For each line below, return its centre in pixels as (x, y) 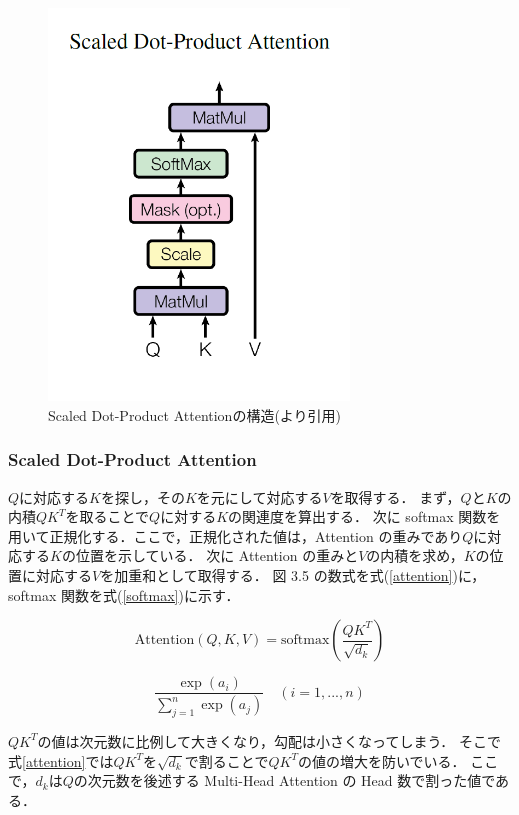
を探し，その (142, 496)
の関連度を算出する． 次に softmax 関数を (364, 516)
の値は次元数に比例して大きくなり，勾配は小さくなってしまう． (246, 740)
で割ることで (226, 760)
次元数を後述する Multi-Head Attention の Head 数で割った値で (291, 780)
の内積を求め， (415, 555)
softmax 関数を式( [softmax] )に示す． (124, 594)
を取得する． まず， (395, 496)
